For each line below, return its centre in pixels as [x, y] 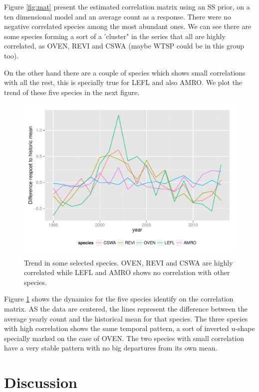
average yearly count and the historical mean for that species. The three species [126, 318]
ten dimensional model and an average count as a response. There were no [118, 16]
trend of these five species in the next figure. [72, 92]
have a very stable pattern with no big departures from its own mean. [111, 348]
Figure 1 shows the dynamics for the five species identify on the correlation [119, 299]
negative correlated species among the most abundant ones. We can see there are [128, 26]
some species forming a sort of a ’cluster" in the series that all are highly [115, 36]
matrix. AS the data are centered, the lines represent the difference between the [126, 308]
